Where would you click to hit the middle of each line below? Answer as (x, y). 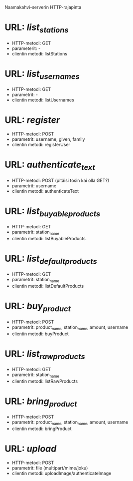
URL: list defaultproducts (51, 260)
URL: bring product (41, 402)
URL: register (32, 120)
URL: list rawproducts (45, 355)
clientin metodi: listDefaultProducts (48, 286)
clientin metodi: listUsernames (43, 100)
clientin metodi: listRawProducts (45, 381)
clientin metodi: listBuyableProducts (49, 238)
